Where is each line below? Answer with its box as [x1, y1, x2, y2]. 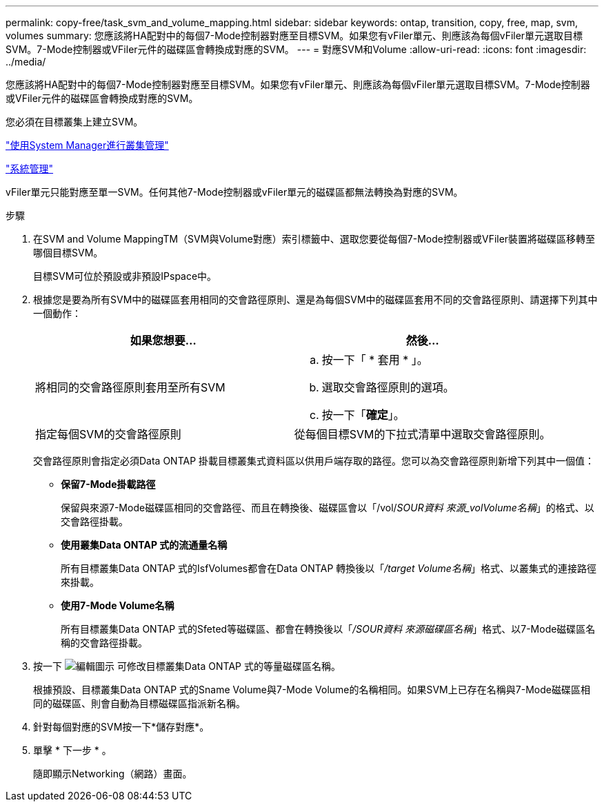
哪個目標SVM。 [33, 247, 103, 258]
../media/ [6, 56, 46, 68]
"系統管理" [6, 163, 54, 174]
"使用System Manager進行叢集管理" [6, 139, 169, 151]
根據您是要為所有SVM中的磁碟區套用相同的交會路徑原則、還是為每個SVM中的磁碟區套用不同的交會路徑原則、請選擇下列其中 [33, 294, 598, 305]
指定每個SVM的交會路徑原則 [35, 427, 181, 441]
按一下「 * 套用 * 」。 [321, 353, 428, 367]
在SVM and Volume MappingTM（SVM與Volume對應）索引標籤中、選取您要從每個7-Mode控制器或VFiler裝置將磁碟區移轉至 [33, 233, 596, 245]
